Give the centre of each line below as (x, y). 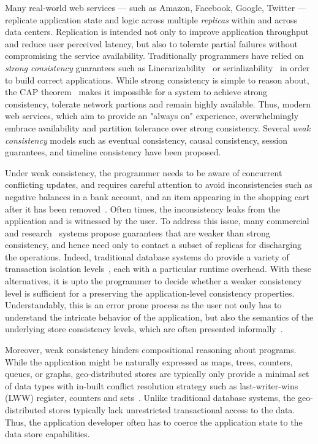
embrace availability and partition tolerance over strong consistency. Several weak (158, 127)
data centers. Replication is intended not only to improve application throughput (157, 32)
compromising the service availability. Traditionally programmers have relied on (154, 56)
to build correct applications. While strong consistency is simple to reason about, (157, 80)
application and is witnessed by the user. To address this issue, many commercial (157, 221)
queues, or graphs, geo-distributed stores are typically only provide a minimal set (157, 374)
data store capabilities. (47, 434)
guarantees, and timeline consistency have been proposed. (113, 152)
